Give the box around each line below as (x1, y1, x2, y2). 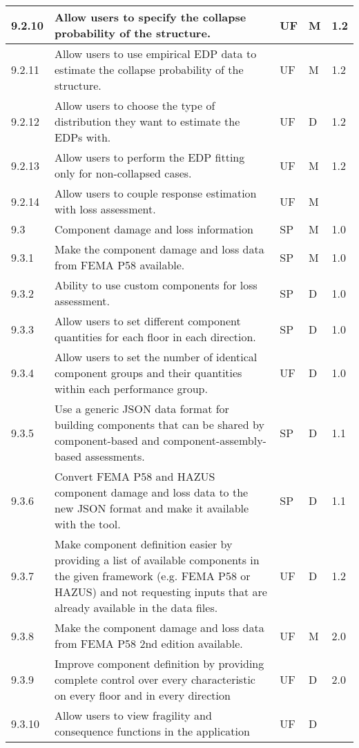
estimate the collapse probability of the (55, 61, 244, 77)
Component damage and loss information (55, 221, 253, 237)
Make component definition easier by (55, 536, 233, 552)
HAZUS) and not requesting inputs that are (55, 584, 267, 600)
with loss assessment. (55, 201, 156, 217)
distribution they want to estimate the (55, 113, 240, 129)
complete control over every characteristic (55, 671, 255, 687)
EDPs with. (55, 129, 111, 145)
